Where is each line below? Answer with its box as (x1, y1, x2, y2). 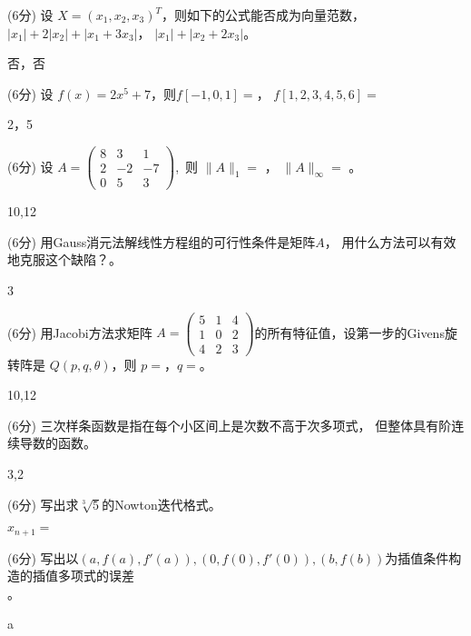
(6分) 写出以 (7, 548, 79, 567)
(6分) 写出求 (7, 494, 79, 513)
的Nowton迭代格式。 (102, 494, 221, 513)
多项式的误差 (57, 566, 134, 585)
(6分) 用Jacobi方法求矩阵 (7, 323, 152, 342)
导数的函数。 (19, 433, 96, 452)
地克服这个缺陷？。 (7, 250, 122, 269)
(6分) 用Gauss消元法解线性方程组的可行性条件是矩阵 (7, 232, 316, 251)
